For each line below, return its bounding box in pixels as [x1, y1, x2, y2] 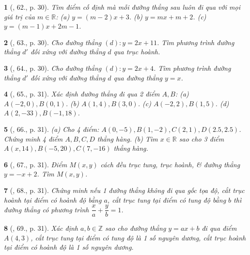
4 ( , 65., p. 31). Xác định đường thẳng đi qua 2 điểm [4, 89, 160, 99]
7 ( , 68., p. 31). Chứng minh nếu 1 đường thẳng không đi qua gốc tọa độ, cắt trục [4, 185, 245, 195]
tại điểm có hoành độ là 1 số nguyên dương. [4, 242, 134, 252]
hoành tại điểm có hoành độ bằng [4, 194, 102, 205]
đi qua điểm [202, 223, 237, 233]
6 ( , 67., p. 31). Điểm [4, 159, 67, 169]
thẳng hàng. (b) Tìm [97, 133, 158, 143]
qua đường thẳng [113, 72, 163, 82]
